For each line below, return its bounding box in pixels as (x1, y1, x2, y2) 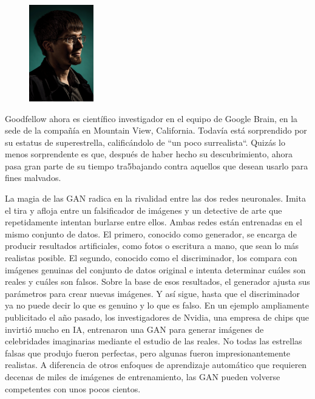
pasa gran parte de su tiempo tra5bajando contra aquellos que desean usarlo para (5, 159, 308, 172)
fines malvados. (5, 171, 61, 184)
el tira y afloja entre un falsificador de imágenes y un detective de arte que (5, 203, 282, 216)
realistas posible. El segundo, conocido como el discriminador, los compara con (5, 251, 297, 264)
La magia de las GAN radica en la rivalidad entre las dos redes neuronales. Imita (5, 192, 306, 205)
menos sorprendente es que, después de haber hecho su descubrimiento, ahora (5, 148, 293, 160)
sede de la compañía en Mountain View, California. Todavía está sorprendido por (5, 124, 307, 137)
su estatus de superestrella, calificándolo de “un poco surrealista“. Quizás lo (5, 135, 285, 148)
